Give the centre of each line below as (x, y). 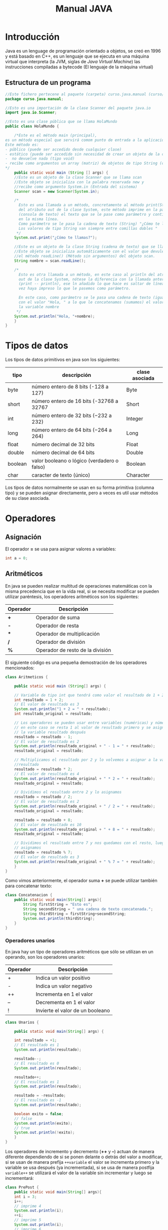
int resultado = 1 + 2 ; (39, 700)
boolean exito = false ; (39, 1114)
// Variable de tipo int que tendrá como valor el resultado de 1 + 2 (89, 695)
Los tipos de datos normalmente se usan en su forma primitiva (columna (80, 488)
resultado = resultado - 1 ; (43, 737)
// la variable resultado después (50, 732)
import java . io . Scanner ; (31, 113)
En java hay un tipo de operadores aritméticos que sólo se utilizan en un (79, 951)
